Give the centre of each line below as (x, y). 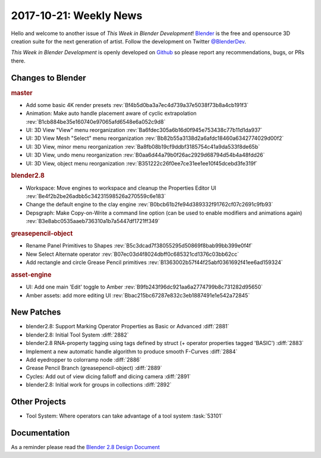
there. (18, 61)
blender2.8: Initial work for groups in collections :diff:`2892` (99, 385)
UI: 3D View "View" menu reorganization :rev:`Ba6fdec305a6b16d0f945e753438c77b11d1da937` (144, 130)
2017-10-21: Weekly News (77, 15)
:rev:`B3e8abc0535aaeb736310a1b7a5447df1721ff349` (93, 221)
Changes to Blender (48, 78)
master (22, 93)
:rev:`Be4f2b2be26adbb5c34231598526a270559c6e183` (96, 196)
